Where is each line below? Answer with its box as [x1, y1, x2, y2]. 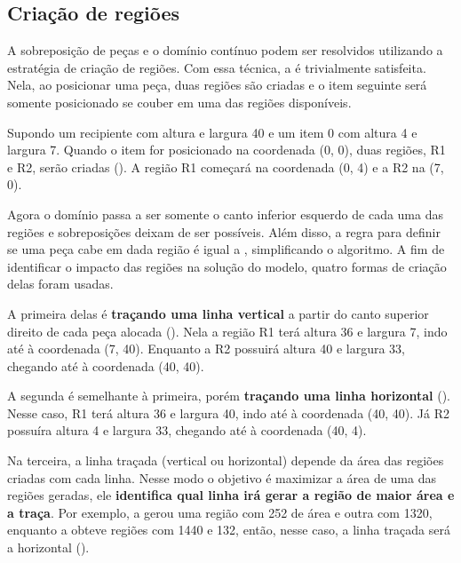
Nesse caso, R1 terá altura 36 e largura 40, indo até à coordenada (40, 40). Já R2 [7, 403, 449, 422]
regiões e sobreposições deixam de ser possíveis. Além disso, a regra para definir [7, 222, 441, 241]
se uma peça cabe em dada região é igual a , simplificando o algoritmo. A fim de [7, 240, 445, 258]
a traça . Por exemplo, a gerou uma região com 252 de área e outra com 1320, [7, 503, 433, 521]
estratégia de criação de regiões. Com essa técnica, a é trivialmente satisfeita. [7, 58, 426, 76]
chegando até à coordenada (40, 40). [7, 356, 204, 375]
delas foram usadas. [7, 274, 114, 293]
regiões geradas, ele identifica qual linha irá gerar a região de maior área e [7, 486, 455, 504]
